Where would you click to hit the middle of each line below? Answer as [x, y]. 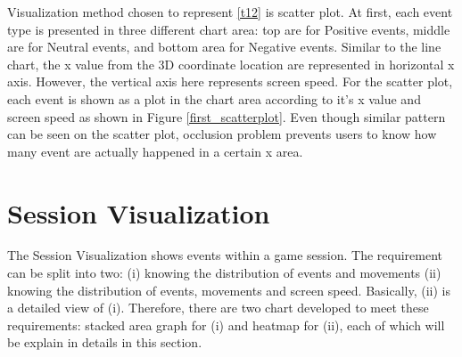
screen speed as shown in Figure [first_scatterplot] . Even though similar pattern [227, 116]
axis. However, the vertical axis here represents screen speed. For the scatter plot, [230, 81]
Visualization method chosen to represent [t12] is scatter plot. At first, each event [230, 12]
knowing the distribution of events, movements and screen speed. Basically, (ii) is [229, 290]
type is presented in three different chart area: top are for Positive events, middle [229, 29]
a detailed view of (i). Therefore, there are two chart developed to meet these [218, 308]
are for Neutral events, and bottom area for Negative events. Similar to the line [224, 47]
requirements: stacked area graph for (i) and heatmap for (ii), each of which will [226, 325]
